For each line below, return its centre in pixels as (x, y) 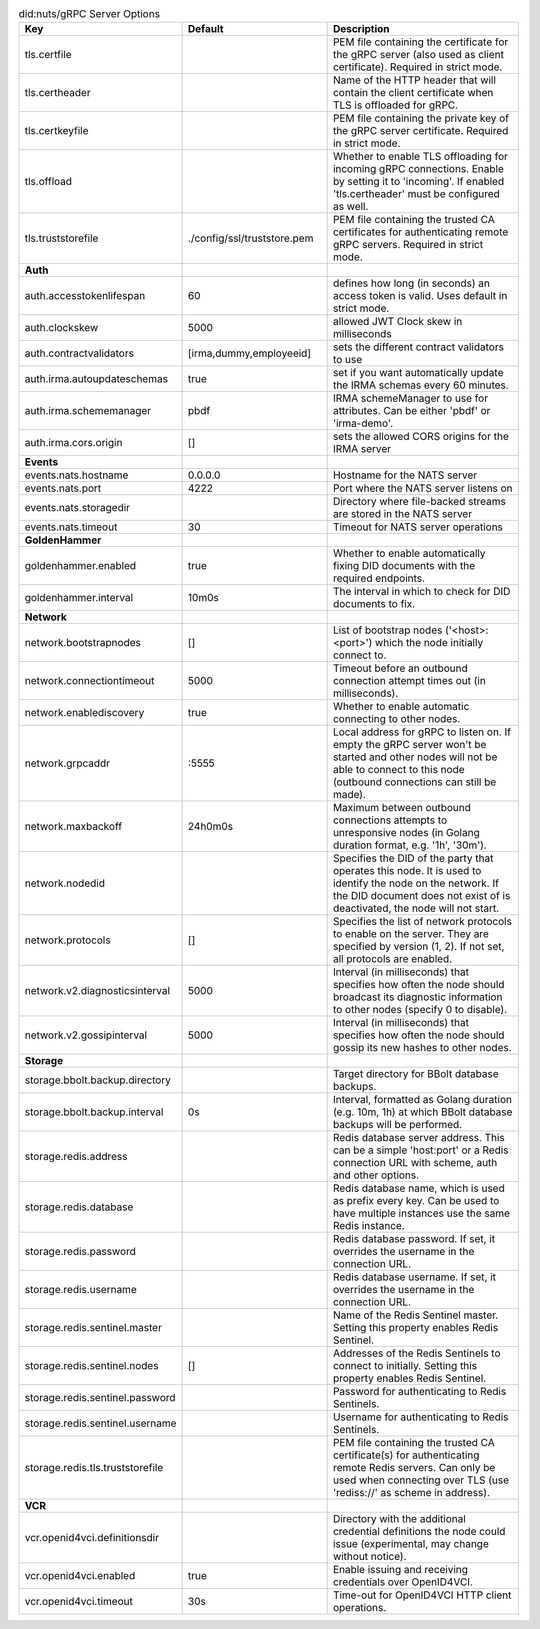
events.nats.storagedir (77, 508)
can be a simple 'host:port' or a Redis (420, 1150)
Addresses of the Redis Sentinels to (416, 1353)
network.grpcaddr (67, 763)
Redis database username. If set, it (414, 1277)
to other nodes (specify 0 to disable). (420, 1010)
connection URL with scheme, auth (415, 1163)
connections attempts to (390, 820)
